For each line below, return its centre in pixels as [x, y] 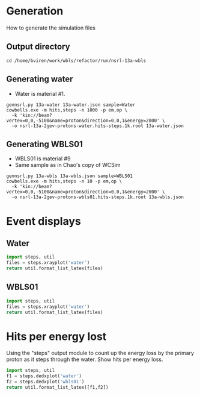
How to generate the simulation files [51, 28]
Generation [35, 11]
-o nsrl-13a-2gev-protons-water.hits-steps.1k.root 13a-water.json [98, 126]
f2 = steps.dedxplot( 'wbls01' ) [45, 382]
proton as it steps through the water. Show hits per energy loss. [85, 359]
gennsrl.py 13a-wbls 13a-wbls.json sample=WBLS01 [70, 176]
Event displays [44, 221]
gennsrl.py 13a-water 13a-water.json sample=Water [71, 105]
